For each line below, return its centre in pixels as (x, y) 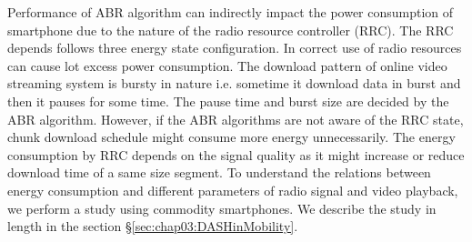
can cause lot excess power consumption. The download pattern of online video (227, 65)
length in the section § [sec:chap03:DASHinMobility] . (153, 226)
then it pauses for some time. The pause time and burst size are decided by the (228, 101)
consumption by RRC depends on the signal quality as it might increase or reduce (236, 154)
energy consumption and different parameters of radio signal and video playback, (233, 190)
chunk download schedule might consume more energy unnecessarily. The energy (231, 137)
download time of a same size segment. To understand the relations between (219, 172)
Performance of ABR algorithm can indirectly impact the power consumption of (231, 12)
